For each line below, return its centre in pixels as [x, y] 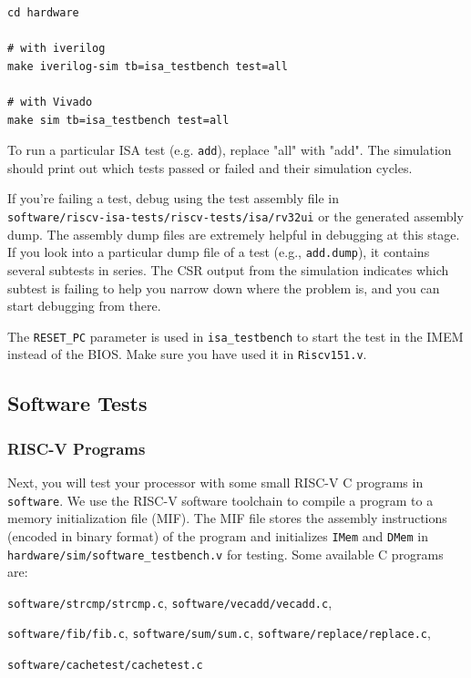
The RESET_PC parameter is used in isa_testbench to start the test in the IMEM [235, 336]
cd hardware [43, 13]
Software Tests [77, 403]
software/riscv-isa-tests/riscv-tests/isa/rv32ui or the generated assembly [235, 216]
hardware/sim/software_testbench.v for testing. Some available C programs [225, 554]
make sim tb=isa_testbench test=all [118, 120]
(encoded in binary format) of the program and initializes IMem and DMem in [218, 535]
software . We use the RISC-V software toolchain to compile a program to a [220, 500]
